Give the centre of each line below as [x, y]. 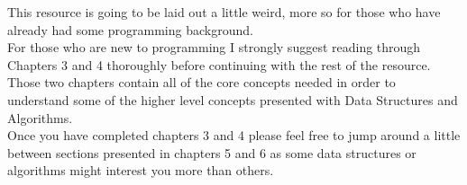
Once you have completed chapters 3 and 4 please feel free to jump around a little [234, 135]
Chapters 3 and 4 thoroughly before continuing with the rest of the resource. [219, 64]
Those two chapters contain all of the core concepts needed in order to [201, 82]
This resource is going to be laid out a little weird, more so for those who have [224, 12]
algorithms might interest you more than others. [141, 170]
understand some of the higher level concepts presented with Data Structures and [233, 99]
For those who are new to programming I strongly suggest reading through [214, 47]
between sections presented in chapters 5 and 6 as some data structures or [212, 152]
